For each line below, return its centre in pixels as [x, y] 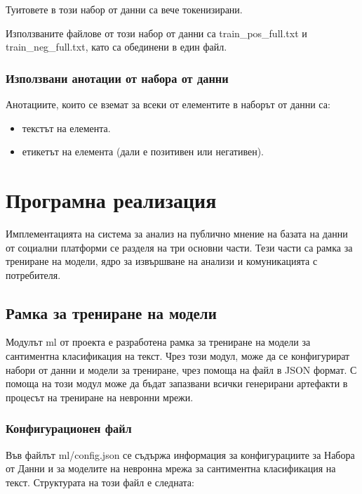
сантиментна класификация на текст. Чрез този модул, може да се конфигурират [178, 356]
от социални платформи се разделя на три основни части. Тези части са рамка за [179, 247]
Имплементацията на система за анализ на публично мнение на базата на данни [177, 233]
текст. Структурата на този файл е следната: [100, 482]
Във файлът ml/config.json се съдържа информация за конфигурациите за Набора [180, 454]
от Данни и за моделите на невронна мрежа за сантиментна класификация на [171, 468]
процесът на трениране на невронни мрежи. [100, 397]
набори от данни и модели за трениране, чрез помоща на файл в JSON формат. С [181, 369]
